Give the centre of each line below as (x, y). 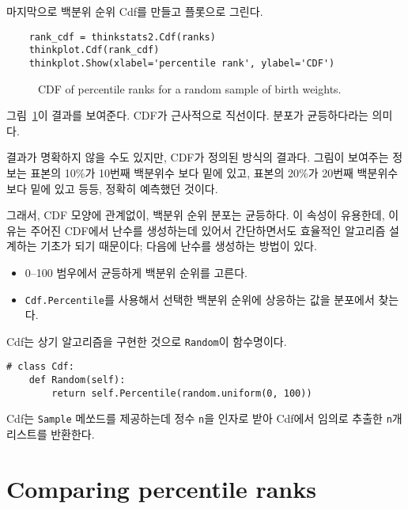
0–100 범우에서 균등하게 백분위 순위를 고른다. (136, 272)
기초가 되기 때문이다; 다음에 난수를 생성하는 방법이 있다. (179, 246)
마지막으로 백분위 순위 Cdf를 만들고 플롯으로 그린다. (135, 11)
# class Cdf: (40, 367)
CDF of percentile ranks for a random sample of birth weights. (190, 88)
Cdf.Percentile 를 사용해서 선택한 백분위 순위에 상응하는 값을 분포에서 (200, 299)
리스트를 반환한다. (51, 434)
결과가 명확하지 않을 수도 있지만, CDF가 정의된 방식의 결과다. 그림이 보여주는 (198, 157)
